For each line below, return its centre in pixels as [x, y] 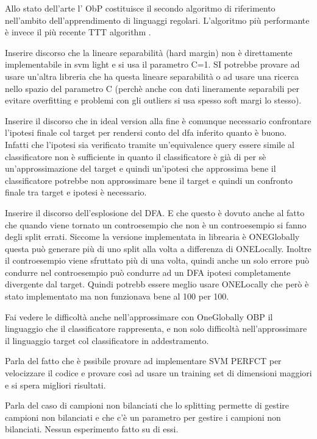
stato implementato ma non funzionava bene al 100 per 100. [117, 296]
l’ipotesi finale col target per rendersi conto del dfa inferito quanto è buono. [146, 132]
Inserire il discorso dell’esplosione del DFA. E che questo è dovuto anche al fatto [155, 212]
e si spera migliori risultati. [55, 385]
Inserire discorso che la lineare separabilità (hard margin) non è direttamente [149, 52]
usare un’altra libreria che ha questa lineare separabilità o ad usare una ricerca [152, 76]
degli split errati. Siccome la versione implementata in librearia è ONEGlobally [152, 237]
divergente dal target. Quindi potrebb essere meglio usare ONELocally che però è [157, 284]
